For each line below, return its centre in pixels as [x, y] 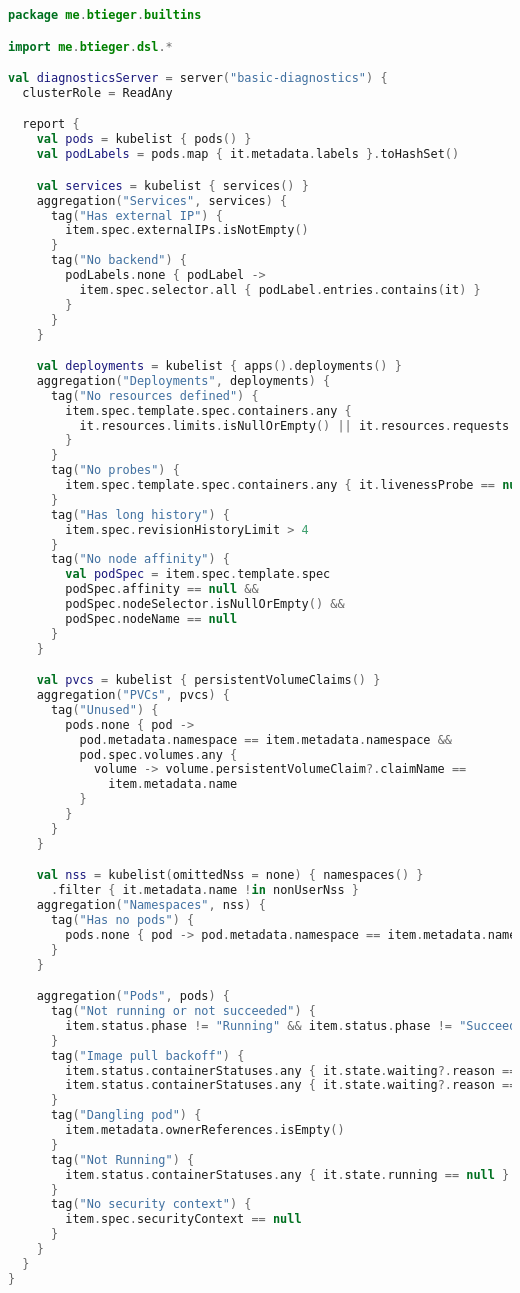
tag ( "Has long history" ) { [140, 514]
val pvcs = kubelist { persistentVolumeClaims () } [208, 680]
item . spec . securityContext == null [183, 1219]
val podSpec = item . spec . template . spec [198, 574]
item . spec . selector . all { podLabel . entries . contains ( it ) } [280, 289]
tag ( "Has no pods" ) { [122, 919]
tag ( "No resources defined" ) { [154, 395]
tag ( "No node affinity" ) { [140, 559]
